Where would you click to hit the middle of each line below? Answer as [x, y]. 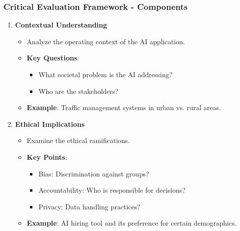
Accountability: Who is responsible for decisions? [112, 190]
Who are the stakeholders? [79, 91]
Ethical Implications [50, 124]
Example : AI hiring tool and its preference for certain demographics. [132, 223]
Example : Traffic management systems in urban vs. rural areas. [124, 107]
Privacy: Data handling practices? [89, 206]
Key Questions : [53, 58]
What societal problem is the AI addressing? [106, 74]
